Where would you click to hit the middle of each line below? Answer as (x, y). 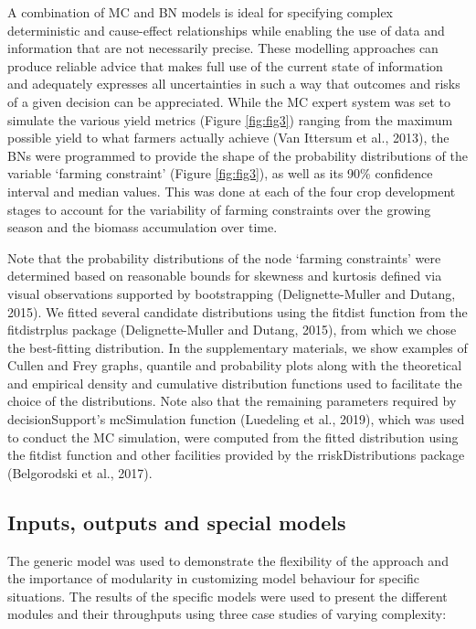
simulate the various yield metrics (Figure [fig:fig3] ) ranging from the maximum (230, 119)
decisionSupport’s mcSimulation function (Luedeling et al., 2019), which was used (236, 419)
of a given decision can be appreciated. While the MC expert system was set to (229, 101)
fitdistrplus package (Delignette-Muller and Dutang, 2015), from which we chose (232, 330)
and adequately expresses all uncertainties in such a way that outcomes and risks (234, 84)
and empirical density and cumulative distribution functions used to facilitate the (235, 383)
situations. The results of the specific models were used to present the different (227, 596)
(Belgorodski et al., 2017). (80, 472)
